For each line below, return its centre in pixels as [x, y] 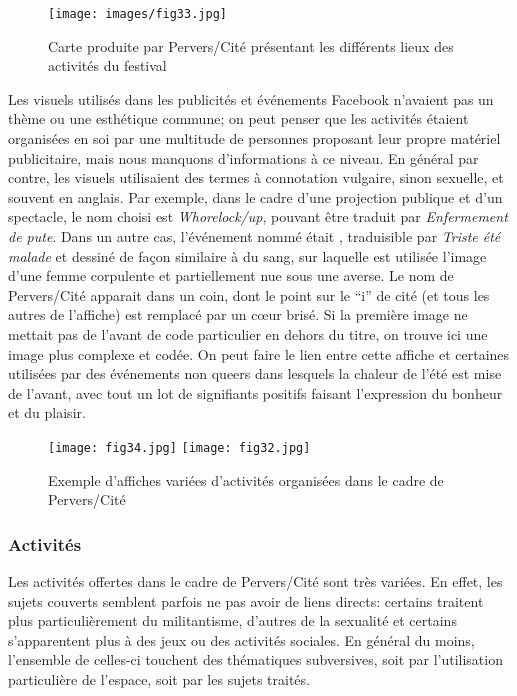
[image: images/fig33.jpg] [137, 14]
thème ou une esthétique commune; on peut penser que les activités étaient [238, 118]
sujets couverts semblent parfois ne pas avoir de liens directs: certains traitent [246, 600]
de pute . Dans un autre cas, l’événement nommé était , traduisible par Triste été [254, 236]
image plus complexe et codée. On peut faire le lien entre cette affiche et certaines [259, 353]
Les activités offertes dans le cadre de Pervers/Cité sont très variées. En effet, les [255, 581]
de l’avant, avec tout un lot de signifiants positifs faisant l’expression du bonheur [255, 392]
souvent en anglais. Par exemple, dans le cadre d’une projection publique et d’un [255, 196]
